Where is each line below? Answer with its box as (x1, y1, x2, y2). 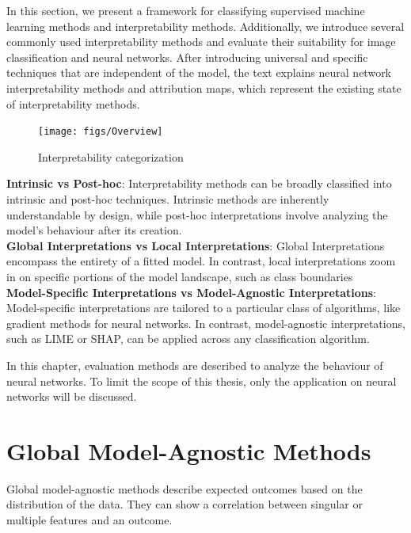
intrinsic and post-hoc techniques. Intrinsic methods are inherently (6, 191, 329, 207)
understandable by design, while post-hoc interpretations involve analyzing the (6, 206, 388, 223)
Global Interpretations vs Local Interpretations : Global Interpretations (6, 237, 385, 253)
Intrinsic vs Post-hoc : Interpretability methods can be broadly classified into (6, 175, 392, 192)
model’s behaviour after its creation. (6, 222, 182, 238)
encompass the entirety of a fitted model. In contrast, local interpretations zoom (6, 253, 396, 269)
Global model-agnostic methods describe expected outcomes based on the (6, 480, 363, 497)
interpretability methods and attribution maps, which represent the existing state (6, 79, 401, 96)
